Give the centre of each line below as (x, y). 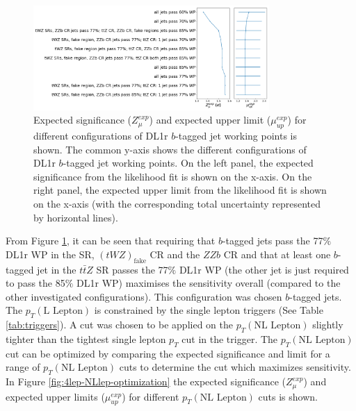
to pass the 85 (35, 283)
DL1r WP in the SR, (50, 254)
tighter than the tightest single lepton (86, 339)
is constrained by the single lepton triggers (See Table (209, 310)
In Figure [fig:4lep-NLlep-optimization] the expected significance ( (146, 381)
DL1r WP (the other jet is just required (264, 269)
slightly (328, 325)
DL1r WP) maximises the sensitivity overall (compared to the (209, 283)
